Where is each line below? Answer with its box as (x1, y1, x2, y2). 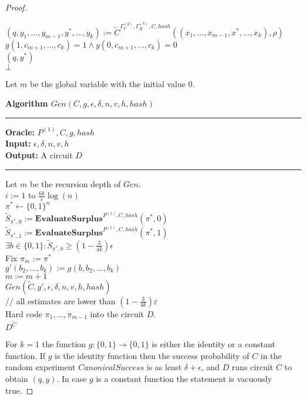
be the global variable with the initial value (30, 77, 186, 89)
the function (42, 338, 86, 350)
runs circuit (231, 361, 274, 373)
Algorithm (5, 97, 48, 109)
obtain (5, 373, 28, 385)
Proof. (5, 1, 27, 13)
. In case (56, 373, 87, 385)
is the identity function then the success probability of (55, 349, 250, 361)
